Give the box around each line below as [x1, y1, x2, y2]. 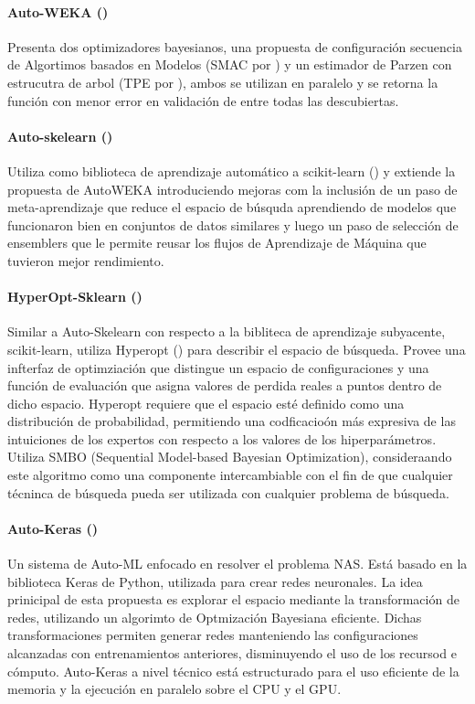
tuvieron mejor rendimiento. [7, 251, 164, 270]
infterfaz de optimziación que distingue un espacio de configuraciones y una [7, 357, 429, 377]
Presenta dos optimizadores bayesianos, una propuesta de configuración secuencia [7, 37, 462, 56]
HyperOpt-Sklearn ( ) [7, 287, 142, 306]
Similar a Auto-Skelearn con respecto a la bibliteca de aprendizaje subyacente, [7, 322, 446, 341]
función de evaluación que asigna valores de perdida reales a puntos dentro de [7, 376, 442, 395]
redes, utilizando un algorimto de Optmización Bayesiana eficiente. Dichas [7, 607, 422, 626]
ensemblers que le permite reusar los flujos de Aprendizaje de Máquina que [7, 233, 427, 252]
